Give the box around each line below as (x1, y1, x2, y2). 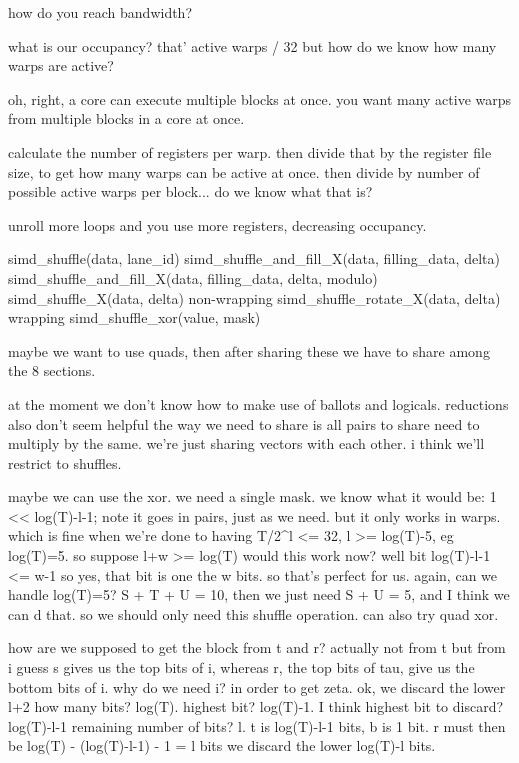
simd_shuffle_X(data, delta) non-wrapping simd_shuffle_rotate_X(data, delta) (8, 287, 501, 308)
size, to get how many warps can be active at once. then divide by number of (8, 161, 480, 182)
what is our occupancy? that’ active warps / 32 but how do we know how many (8, 35, 497, 56)
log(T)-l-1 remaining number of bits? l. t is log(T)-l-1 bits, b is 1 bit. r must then (8, 715, 506, 736)
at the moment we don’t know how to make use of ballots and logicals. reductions (8, 393, 509, 414)
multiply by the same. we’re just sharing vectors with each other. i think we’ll (8, 433, 485, 454)
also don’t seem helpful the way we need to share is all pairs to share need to (8, 413, 480, 434)
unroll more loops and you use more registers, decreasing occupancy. (8, 214, 427, 235)
